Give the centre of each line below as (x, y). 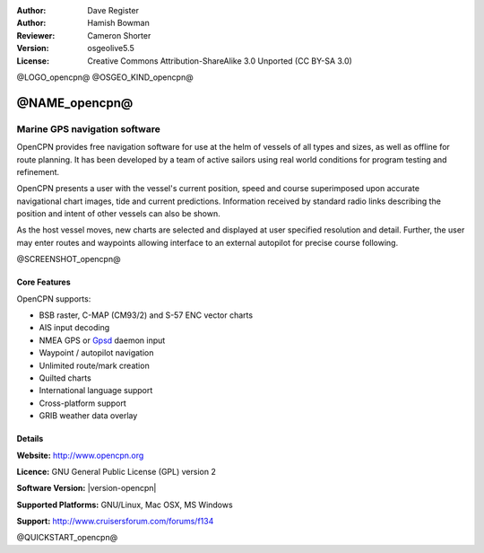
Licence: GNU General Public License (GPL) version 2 (117, 471)
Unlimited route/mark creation (94, 365)
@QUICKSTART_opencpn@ (67, 538)
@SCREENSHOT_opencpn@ (69, 259)
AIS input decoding (74, 328)
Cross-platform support (83, 403)
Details (30, 439)
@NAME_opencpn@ (75, 103)
